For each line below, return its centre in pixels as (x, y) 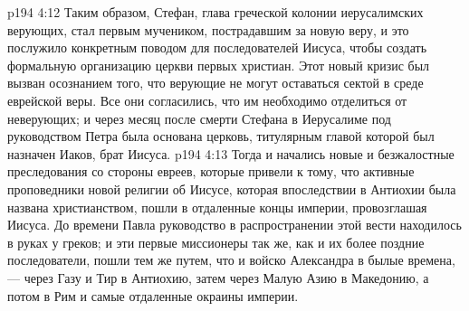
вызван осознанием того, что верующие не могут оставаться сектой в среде (215, 83)
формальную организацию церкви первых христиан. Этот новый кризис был (219, 65)
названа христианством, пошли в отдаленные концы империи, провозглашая (217, 207)
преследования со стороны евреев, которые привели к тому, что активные (211, 171)
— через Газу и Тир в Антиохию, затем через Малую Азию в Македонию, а (218, 277)
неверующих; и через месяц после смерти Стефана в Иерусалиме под (199, 118)
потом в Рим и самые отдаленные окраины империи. (153, 295)
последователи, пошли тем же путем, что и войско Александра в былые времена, (231, 260)
